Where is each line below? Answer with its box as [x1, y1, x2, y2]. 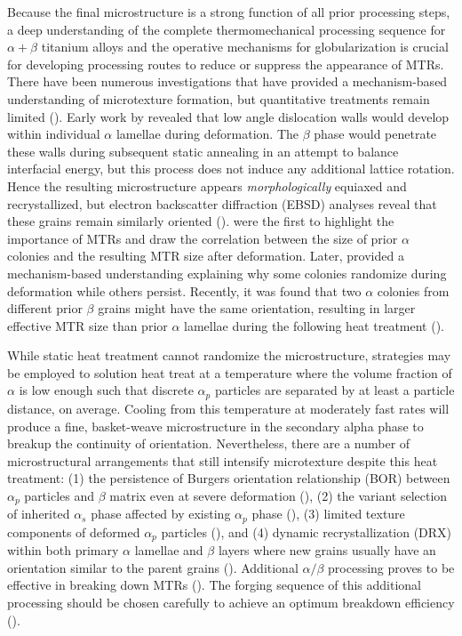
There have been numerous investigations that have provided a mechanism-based [7, 72, 448, 91]
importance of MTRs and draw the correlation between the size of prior [7, 229, 398, 247]
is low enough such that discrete [19, 381, 194, 399]
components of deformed [7, 522, 140, 541]
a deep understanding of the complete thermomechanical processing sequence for [7, 20, 446, 38]
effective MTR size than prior [7, 316, 168, 334]
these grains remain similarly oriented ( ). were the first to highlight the [7, 212, 394, 230]
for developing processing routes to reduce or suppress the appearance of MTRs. [7, 54, 444, 73]
